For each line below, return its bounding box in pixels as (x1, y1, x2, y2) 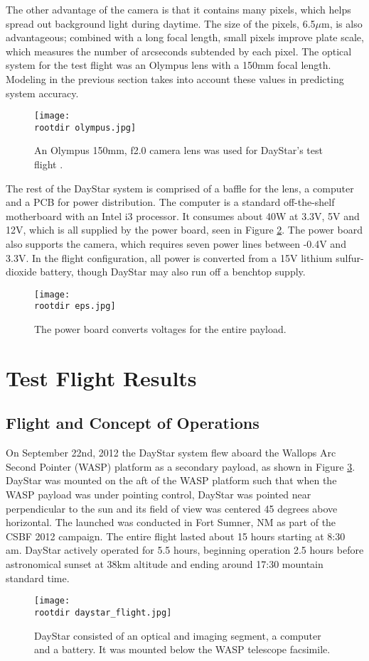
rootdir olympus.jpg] (34, 122, 137, 133)
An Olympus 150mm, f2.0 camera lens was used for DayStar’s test (34, 143, 323, 158)
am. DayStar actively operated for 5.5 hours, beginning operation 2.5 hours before (6, 542, 364, 557)
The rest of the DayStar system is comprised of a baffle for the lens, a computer (6, 180, 354, 195)
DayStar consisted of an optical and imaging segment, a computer (34, 628, 321, 643)
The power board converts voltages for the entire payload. (34, 322, 287, 337)
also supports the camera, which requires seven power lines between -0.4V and (6, 236, 346, 251)
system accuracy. (6, 85, 79, 100)
